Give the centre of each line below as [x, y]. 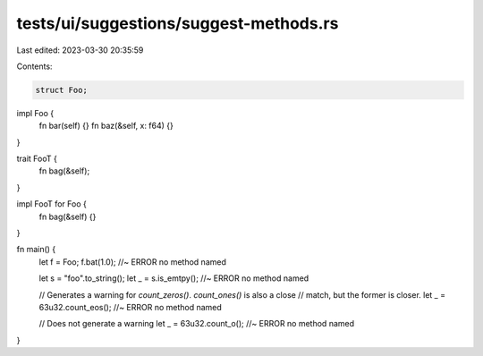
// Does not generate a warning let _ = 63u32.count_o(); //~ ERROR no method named [197, 324]
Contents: [34, 66]
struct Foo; [62, 90]
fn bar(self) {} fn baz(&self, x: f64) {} [106, 126]
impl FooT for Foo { [51, 204]
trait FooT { [37, 159]
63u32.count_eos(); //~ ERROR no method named [131, 307]
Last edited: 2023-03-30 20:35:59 [80, 50]
